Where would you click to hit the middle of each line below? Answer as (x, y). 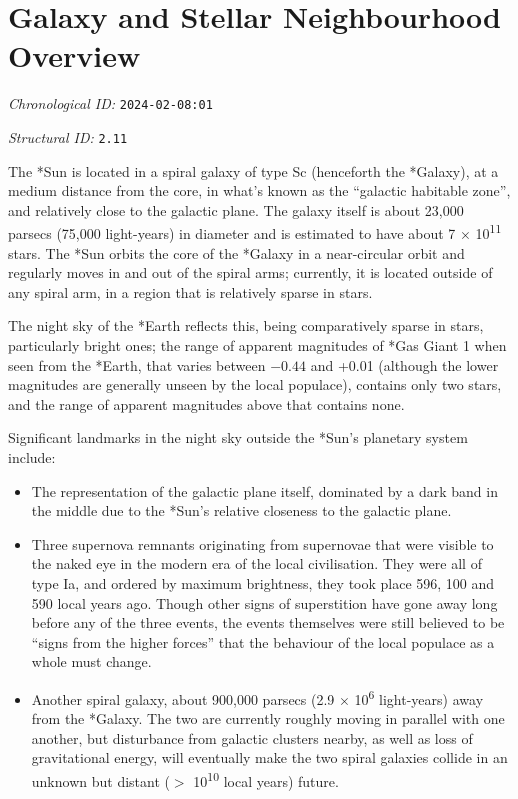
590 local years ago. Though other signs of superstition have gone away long (264, 602)
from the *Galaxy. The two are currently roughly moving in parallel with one (268, 718)
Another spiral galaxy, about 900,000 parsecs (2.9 (183, 698)
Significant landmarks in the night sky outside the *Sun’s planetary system (238, 437)
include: (32, 457)
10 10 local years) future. (266, 779)
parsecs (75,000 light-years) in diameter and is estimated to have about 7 (232, 233)
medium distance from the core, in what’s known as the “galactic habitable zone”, (259, 190)
